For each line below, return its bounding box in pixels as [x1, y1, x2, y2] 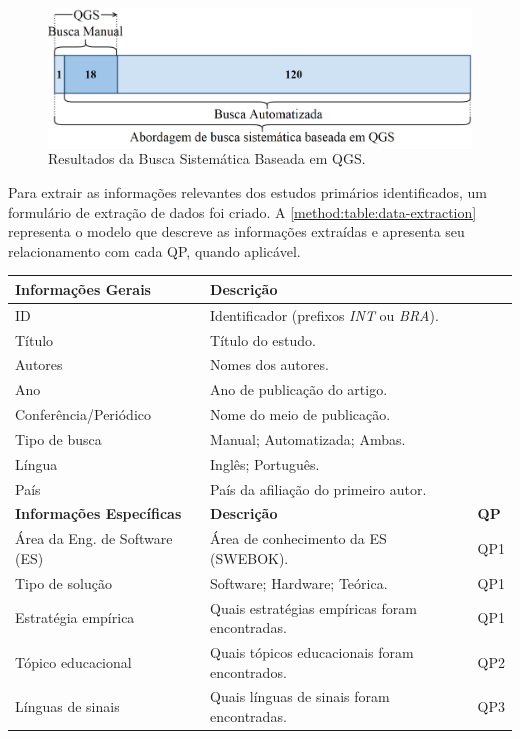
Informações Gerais [15, 278, 151, 299]
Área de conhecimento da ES [210, 528, 387, 549]
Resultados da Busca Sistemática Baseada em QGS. [48, 148, 366, 169]
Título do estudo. [210, 329, 316, 350]
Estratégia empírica [15, 607, 135, 628]
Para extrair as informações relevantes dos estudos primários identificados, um [8, 181, 488, 202]
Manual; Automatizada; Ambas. [210, 428, 406, 449]
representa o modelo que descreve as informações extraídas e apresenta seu [8, 221, 465, 242]
